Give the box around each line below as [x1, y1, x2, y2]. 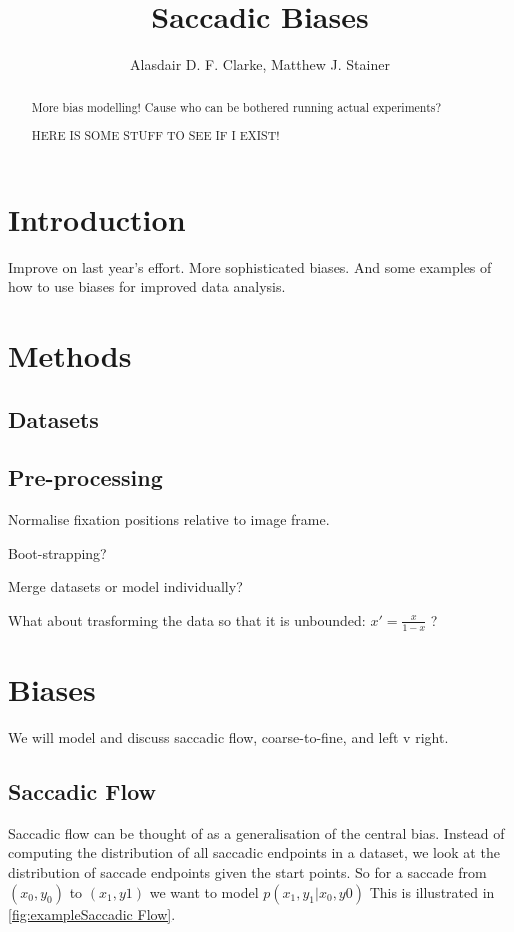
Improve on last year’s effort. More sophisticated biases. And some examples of [8, 256, 492, 277]
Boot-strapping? [8, 542, 107, 563]
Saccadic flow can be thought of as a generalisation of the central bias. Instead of [8, 822, 505, 843]
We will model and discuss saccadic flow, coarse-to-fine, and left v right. [8, 726, 449, 747]
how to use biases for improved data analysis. [8, 276, 286, 297]
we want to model [149, 881, 259, 902]
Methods [8, 335, 132, 376]
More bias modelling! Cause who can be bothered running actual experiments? [31, 98, 442, 115]
